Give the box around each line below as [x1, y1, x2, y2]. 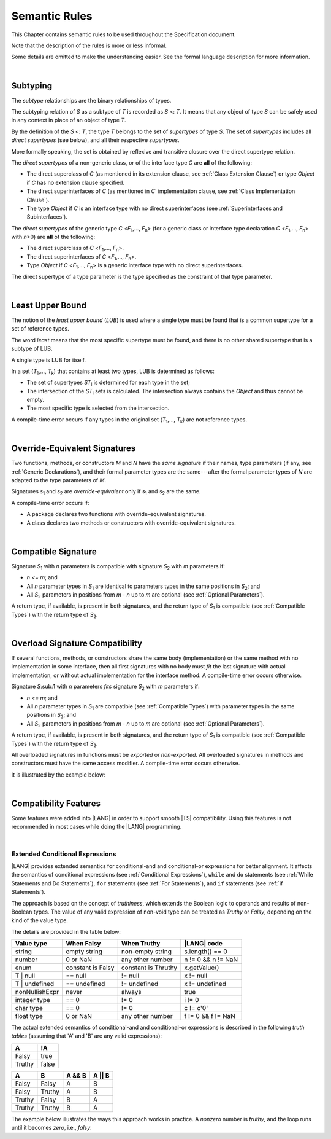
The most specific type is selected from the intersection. [26, 404, 170, 412]
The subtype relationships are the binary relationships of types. [11, 96, 172, 104]
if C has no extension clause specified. [26, 179, 125, 186]
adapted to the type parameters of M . [11, 476, 107, 483]
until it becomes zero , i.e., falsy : [11, 1124, 92, 1132]
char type [15, 1004, 43, 1012]
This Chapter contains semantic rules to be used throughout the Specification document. [11, 31, 236, 38]
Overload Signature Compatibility [11, 638, 142, 648]
